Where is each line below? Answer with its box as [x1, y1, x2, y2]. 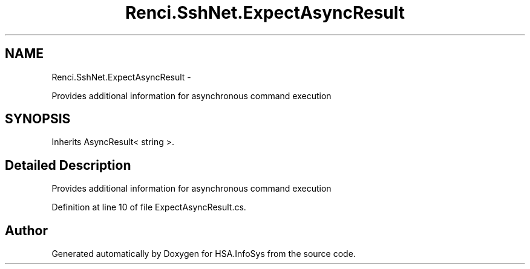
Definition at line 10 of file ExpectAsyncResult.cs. [51, 202, 246, 213]
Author [5, 222, 48, 238]
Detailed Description [5, 157, 131, 173]
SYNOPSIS [5, 111, 71, 127]
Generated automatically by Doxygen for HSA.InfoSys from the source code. [51, 248, 356, 259]
